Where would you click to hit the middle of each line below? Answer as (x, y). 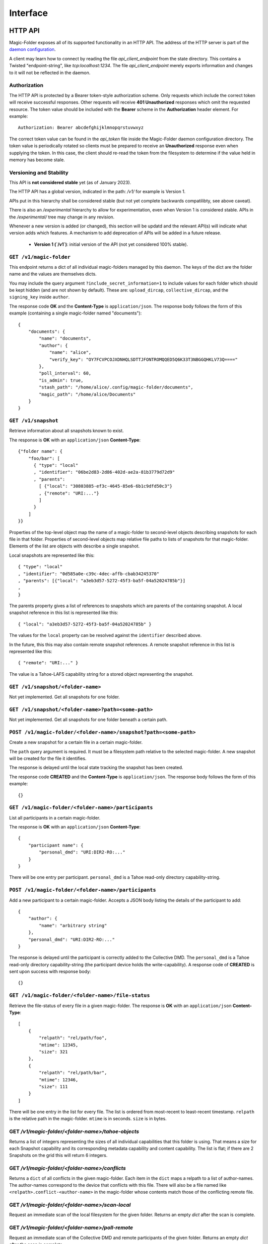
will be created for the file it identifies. (48, 758)
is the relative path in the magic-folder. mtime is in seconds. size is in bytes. (88, 1119)
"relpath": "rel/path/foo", (73, 1038)
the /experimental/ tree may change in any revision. (62, 217)
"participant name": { (56, 845)
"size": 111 (53, 1087)
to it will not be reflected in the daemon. (50, 73)
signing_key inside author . (39, 297)
